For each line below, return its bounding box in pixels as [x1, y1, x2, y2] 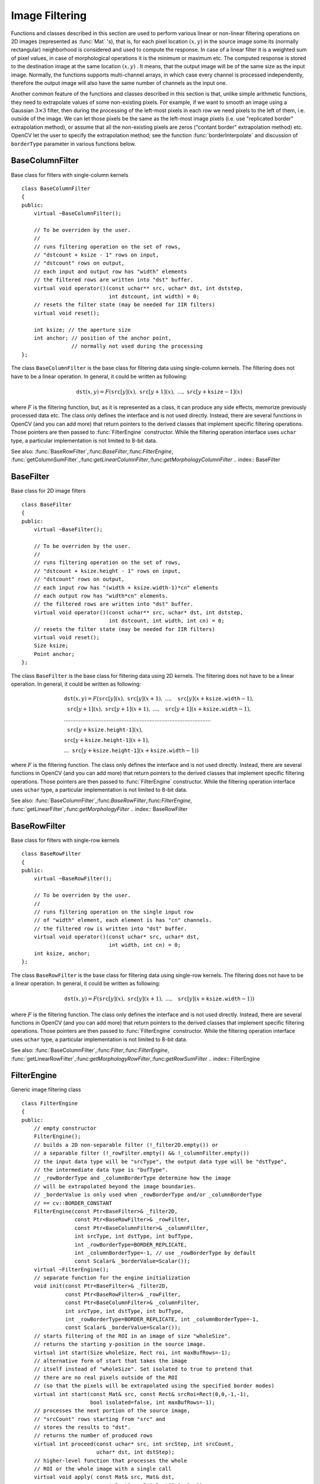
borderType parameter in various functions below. [11, 140, 136, 147]
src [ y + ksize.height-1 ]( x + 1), [63, 737, 150, 744]
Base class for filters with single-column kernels [11, 171, 129, 178]
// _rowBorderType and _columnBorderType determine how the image [33, 1175, 231, 1181]
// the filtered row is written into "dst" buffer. [33, 925, 187, 932]
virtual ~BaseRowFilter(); [33, 876, 113, 882]
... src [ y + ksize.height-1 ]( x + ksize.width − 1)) [63, 747, 199, 754]
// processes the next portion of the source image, [33, 1407, 191, 1414]
